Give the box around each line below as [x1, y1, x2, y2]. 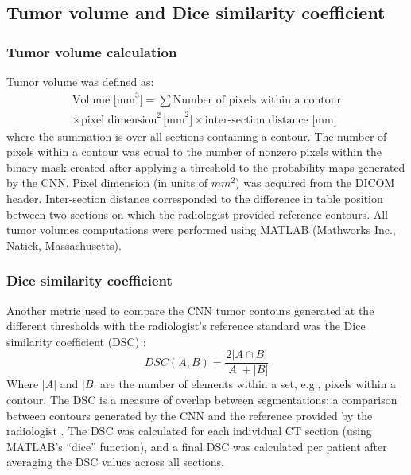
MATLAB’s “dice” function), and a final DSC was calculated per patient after [6, 438, 387, 454]
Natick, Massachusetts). [6, 236, 122, 253]
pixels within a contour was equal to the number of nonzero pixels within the [6, 143, 382, 160]
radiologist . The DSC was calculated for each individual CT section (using [6, 422, 372, 439]
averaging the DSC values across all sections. [6, 454, 225, 470]
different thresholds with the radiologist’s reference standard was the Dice [6, 317, 366, 334]
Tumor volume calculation [6, 41, 177, 61]
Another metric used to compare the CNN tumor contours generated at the [6, 302, 374, 318]
